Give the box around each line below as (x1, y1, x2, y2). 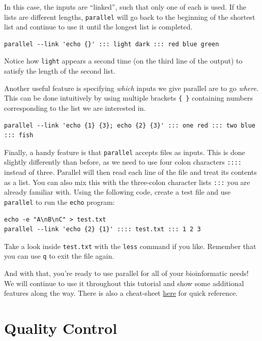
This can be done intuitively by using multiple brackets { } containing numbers (4, 92, 253, 103)
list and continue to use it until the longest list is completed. (4, 21, 193, 32)
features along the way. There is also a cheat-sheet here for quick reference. (4, 288, 238, 298)
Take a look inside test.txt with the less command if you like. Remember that (4, 240, 256, 251)
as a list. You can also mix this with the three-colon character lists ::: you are (4, 176, 250, 187)
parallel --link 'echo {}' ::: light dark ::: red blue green (4, 40, 219, 48)
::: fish (4, 132, 34, 139)
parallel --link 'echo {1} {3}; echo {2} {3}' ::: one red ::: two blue (4, 121, 255, 129)
